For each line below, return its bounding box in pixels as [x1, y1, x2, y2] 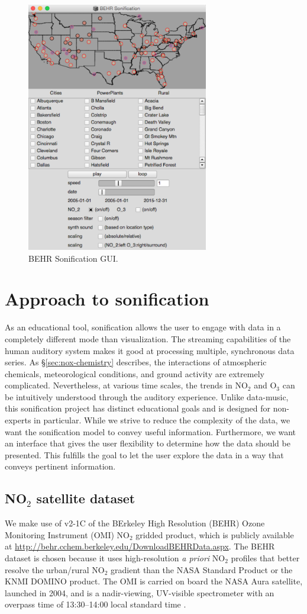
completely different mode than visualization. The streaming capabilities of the [5, 332, 291, 345]
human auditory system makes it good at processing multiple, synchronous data [5, 344, 295, 356]
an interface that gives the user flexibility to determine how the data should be [5, 437, 290, 449]
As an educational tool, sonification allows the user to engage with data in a [5, 321, 281, 333]
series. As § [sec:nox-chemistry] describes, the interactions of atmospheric [5, 356, 267, 368]
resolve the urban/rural [5, 563, 89, 576]
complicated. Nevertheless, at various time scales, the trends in [5, 379, 232, 391]
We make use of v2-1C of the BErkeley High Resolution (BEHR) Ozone [5, 517, 265, 529]
